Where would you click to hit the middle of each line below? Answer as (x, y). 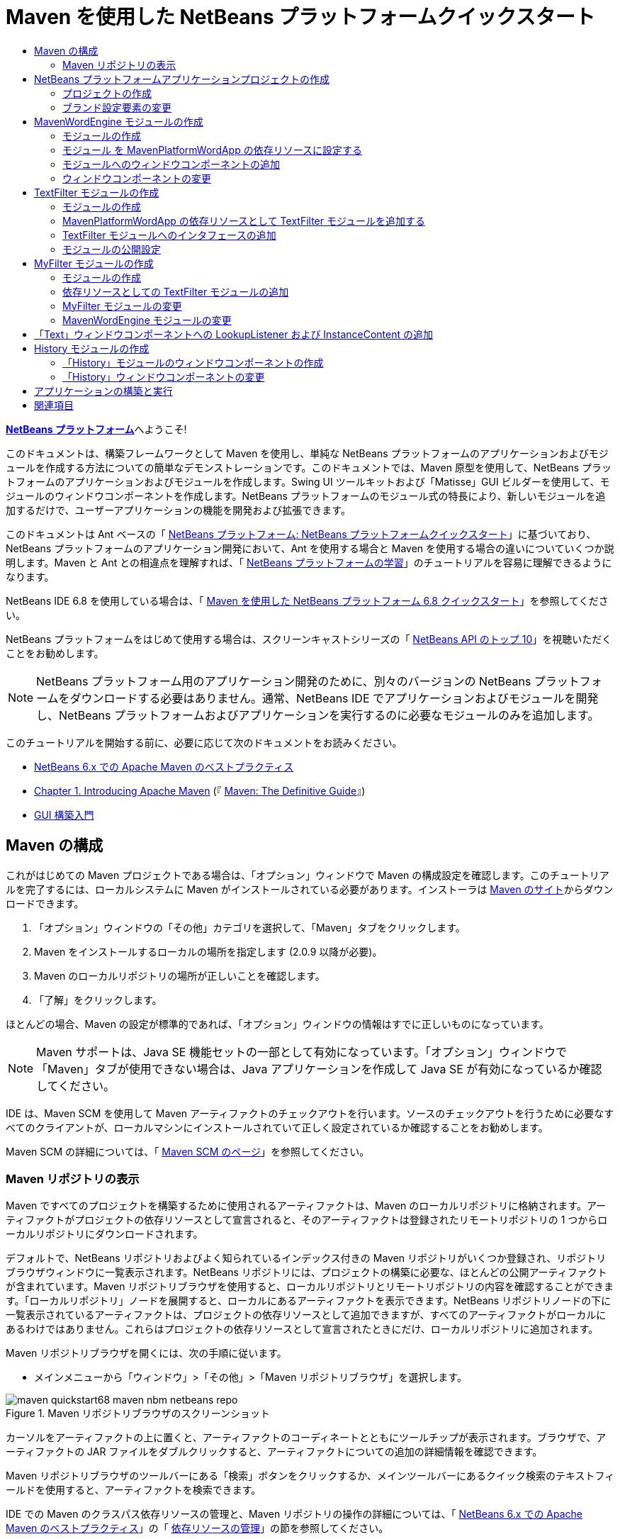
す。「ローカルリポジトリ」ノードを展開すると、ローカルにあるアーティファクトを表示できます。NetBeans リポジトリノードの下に (309, 1301)
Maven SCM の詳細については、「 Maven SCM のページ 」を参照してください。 (188, 1151)
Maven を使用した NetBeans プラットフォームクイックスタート (300, 17)
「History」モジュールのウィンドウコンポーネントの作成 (193, 362)
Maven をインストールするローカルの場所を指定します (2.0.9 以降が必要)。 (208, 951)
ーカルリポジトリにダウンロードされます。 (105, 1234)
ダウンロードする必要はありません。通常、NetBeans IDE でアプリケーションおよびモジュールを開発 (334, 698)
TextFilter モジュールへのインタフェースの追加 (169, 235)
